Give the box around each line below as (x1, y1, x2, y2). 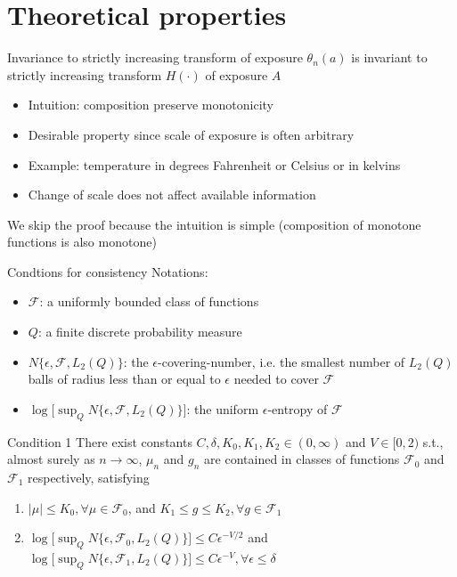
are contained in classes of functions (204, 450, 400, 468)
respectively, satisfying (28, 468, 150, 487)
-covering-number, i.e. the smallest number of (158, 352, 405, 370)
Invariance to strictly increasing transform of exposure (7, 48, 303, 67)
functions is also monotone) (7, 232, 157, 251)
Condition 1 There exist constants (7, 432, 192, 451)
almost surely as (7, 450, 95, 468)
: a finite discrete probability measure (37, 322, 242, 341)
